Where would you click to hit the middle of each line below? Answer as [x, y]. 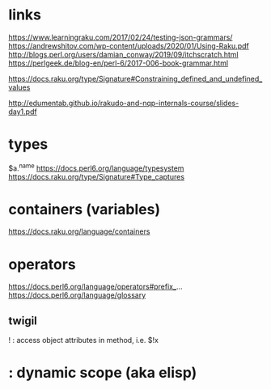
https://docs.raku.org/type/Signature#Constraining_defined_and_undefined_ [135, 78]
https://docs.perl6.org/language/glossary [77, 295]
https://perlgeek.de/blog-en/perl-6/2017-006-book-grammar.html [119, 63]
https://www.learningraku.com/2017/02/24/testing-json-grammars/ [121, 37]
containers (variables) [84, 209]
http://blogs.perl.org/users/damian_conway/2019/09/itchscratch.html [123, 54]
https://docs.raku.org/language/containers [79, 231]
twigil [23, 321]
